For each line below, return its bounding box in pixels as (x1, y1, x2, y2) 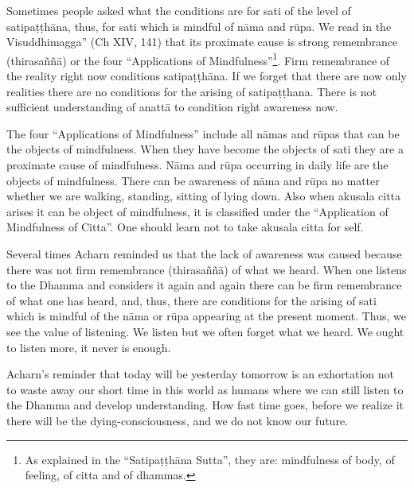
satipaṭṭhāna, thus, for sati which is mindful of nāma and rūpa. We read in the (6, 17, 392, 34)
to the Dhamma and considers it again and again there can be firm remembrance (6, 277, 402, 293)
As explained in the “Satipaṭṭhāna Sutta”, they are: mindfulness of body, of (25, 451, 395, 467)
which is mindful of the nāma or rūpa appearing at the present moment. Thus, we (6, 308, 407, 324)
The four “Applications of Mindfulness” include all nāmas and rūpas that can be (6, 125, 400, 141)
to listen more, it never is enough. (6, 339, 171, 355)
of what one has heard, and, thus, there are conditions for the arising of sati (6, 292, 377, 308)
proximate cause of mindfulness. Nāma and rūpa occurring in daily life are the (6, 157, 389, 172)
